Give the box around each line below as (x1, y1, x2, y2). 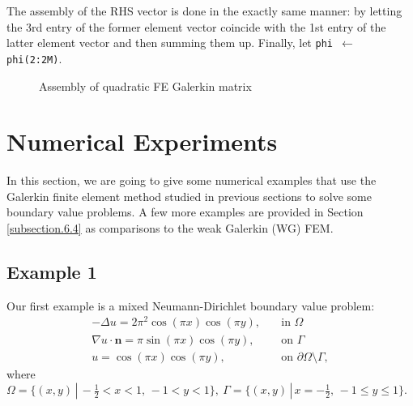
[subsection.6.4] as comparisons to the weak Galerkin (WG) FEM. (6, 220, 334, 236)
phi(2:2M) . (6, 49, 62, 66)
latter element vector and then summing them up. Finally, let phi (6, 34, 333, 51)
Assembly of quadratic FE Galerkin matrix (39, 77, 252, 94)
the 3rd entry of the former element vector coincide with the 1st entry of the (6, 18, 386, 35)
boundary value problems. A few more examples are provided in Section (6, 203, 364, 220)
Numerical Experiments (6, 125, 278, 158)
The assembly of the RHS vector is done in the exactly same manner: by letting (6, 2, 402, 19)
